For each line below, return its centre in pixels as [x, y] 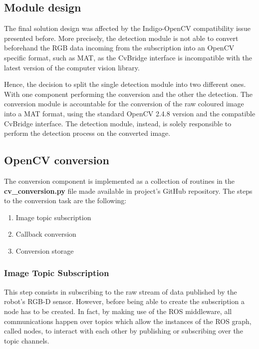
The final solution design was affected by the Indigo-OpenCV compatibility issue [127, 28]
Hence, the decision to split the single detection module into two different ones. [125, 84]
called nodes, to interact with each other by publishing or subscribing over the [124, 331]
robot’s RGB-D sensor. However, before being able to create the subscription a [124, 301]
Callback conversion [46, 234]
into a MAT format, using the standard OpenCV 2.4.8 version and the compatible [130, 113]
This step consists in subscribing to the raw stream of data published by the [121, 291]
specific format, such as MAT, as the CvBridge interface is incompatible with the [128, 57]
